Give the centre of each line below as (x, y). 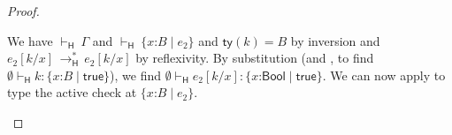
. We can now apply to (384, 75)
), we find (136, 75)
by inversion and (335, 40)
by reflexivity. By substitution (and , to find (255, 58)
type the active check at (72, 92)
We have (30, 40)
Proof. (23, 11)
